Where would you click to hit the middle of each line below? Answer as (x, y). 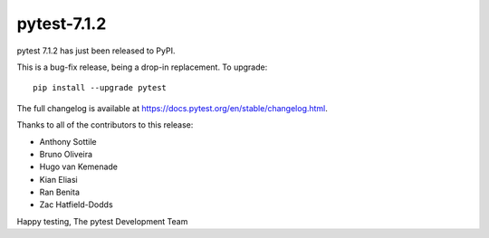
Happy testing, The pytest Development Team (102, 221)
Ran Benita (60, 192)
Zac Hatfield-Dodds (76, 205)
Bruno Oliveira (66, 154)
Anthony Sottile (68, 141)
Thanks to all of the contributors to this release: (105, 125)
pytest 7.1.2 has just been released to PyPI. (96, 51)
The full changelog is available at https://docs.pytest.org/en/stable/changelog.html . (172, 108)
